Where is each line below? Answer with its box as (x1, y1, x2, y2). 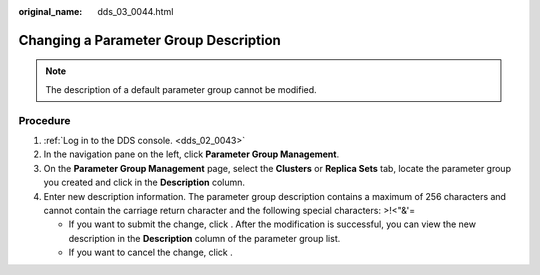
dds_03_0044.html (97, 6, 174, 17)
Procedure (18, 113, 71, 127)
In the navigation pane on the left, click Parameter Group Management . (43, 148, 340, 160)
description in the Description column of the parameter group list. (68, 232, 341, 244)
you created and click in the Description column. (43, 176, 245, 189)
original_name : (18, 6, 83, 17)
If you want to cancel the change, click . (68, 246, 234, 259)
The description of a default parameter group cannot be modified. (45, 83, 317, 95)
